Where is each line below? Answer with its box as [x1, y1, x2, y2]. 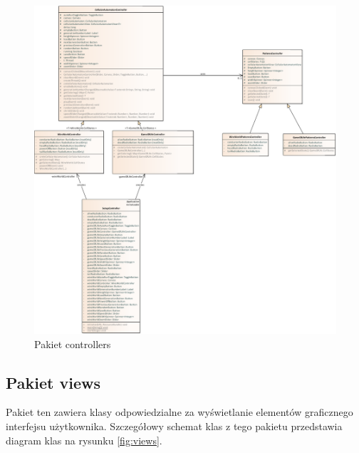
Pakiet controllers [34, 336, 111, 351]
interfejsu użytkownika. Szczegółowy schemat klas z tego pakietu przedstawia [6, 418, 343, 433]
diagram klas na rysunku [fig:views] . [6, 432, 162, 447]
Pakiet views [6, 371, 101, 393]
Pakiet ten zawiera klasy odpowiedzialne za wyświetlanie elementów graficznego [6, 404, 353, 419]
